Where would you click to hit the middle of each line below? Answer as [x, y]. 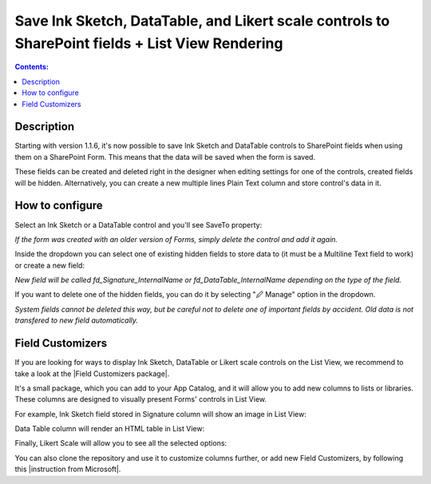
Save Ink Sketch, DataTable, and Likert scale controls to [202, 21]
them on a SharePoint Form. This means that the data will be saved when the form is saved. [165, 157]
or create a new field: [50, 265]
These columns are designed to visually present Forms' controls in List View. [141, 399]
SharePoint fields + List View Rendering [149, 43]
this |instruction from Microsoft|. [68, 469]
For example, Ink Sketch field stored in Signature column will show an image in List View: [160, 414]
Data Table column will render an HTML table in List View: [110, 429]
